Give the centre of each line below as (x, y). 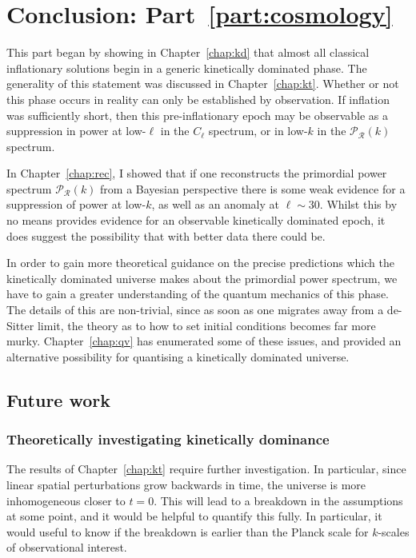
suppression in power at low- (76, 131)
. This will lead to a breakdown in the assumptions (278, 500)
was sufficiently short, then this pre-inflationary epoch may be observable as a (197, 115)
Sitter (20, 325)
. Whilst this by (358, 204)
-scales (394, 531)
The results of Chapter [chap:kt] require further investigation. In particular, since (206, 469)
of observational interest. (67, 547)
